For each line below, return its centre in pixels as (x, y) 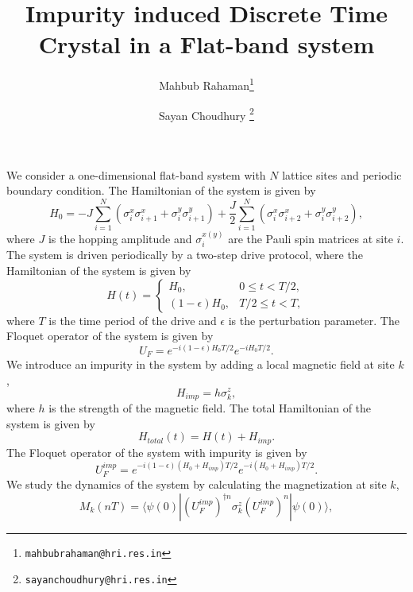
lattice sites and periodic (342, 174)
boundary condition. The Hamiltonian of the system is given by (161, 190)
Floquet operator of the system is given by (110, 336)
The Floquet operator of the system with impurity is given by (157, 452)
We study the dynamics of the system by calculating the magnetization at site (197, 484)
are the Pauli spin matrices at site (311, 238)
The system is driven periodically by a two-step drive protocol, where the (185, 255)
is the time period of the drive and (133, 320)
